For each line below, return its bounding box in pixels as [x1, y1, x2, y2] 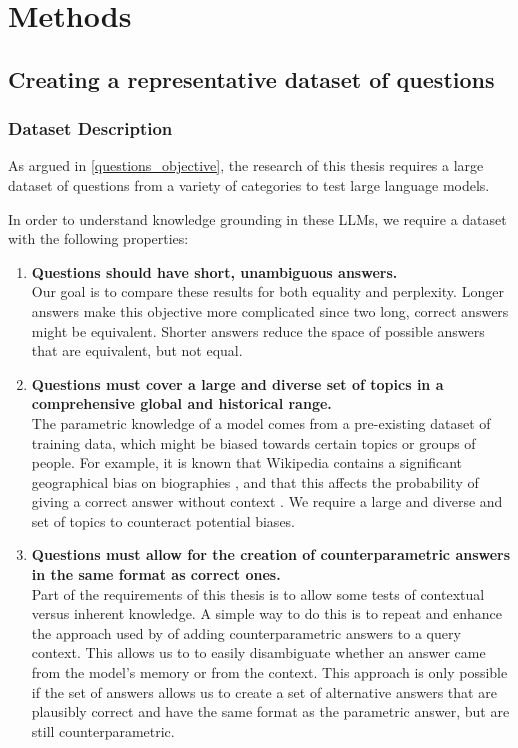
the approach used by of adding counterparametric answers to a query [31, 622, 461, 643]
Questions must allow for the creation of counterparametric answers [31, 544, 511, 565]
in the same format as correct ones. [31, 564, 281, 585]
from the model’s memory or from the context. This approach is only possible [31, 662, 508, 683]
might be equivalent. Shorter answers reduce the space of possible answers [31, 320, 485, 341]
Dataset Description [8, 116, 173, 141]
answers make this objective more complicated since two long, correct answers [31, 300, 509, 321]
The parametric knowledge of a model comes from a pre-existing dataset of [31, 412, 491, 433]
